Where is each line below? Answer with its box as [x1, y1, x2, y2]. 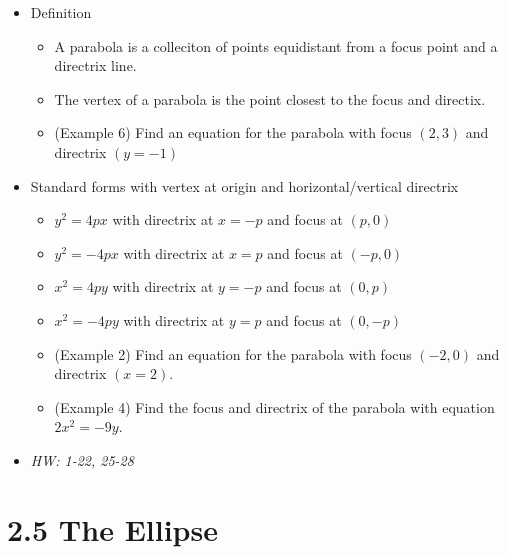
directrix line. [54, 55, 137, 76]
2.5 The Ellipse [7, 508, 218, 549]
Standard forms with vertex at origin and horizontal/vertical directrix [30, 175, 459, 196]
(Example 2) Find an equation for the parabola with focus [54, 343, 412, 364]
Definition [30, 2, 92, 22]
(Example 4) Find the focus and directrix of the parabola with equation [54, 396, 495, 417]
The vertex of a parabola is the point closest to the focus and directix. [54, 88, 486, 109]
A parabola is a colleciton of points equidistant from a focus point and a [54, 35, 498, 56]
